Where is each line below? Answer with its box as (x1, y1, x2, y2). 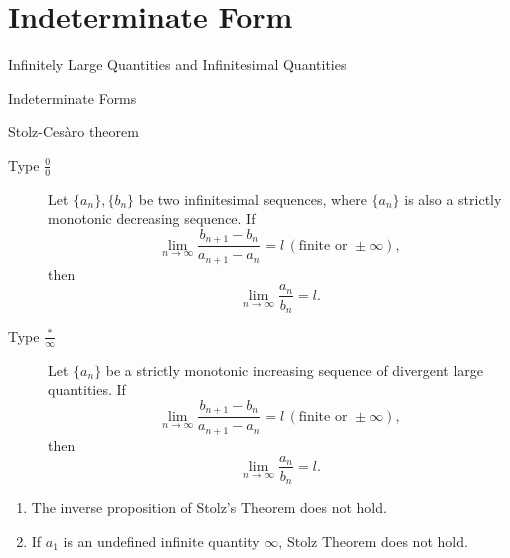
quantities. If (48, 379, 126, 400)
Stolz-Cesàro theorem (8, 121, 139, 142)
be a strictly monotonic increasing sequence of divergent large (105, 359, 484, 380)
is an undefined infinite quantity (63, 530, 260, 551)
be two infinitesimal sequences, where (138, 188, 367, 209)
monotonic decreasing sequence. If (48, 208, 256, 229)
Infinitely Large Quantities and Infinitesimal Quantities (8, 54, 347, 75)
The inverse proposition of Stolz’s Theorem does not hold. (31, 497, 387, 518)
